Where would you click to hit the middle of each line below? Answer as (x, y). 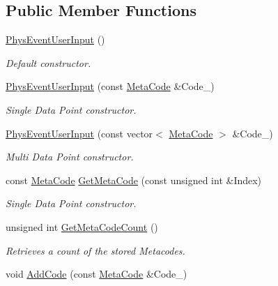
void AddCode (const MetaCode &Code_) (96, 274)
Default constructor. (48, 62)
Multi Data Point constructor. (70, 157)
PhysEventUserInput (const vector (79, 133)
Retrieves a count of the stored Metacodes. (95, 250)
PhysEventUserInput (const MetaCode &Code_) (110, 86)
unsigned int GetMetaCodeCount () (82, 226)
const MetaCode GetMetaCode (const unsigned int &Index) (134, 180)
